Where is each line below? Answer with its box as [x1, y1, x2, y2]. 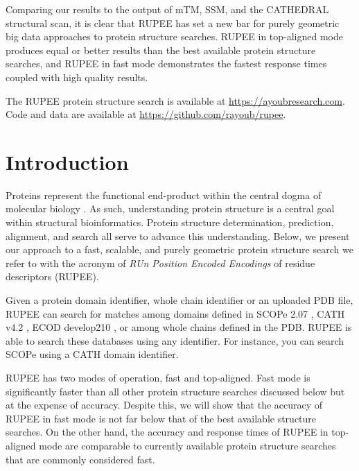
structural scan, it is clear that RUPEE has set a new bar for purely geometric [6, 15, 340, 30]
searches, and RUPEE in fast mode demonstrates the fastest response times [6, 56, 327, 71]
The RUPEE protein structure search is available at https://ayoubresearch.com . [6, 93, 345, 108]
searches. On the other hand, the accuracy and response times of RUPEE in [6, 425, 329, 439]
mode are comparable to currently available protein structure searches [39, 438, 336, 452]
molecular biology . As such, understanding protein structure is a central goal [6, 201, 335, 216]
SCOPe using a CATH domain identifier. [6, 347, 179, 361]
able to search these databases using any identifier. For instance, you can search [6, 333, 344, 348]
